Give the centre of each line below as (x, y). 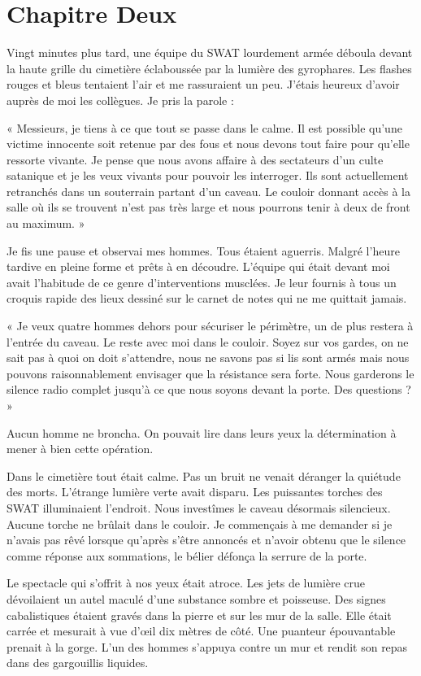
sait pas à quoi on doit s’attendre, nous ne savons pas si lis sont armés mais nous (208, 358)
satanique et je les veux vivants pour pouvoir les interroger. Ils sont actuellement (208, 175)
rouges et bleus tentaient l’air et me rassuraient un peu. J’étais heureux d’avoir (203, 84)
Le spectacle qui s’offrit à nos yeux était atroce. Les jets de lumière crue (186, 583)
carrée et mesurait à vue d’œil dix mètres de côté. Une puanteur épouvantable (201, 631)
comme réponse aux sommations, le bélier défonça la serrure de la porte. (187, 555)
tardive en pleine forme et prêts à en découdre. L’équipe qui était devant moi (198, 266)
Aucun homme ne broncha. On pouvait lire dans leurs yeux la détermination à (202, 432)
